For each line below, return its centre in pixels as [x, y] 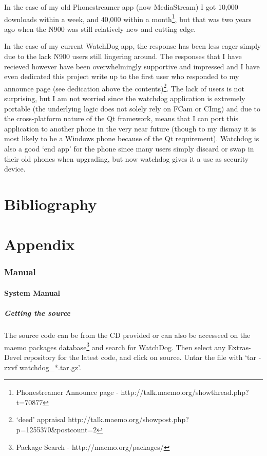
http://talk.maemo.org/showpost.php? [128, 419]
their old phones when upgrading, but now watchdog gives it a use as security [127, 158]
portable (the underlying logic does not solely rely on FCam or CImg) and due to [132, 108]
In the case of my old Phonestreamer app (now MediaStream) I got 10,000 [121, 7]
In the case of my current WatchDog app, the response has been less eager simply [133, 46]
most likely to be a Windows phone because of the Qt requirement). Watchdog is [132, 138]
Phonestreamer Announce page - [67, 392]
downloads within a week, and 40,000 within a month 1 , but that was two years [128, 18]
